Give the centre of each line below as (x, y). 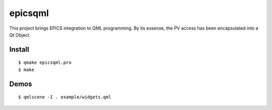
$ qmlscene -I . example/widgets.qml (65, 97)
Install (19, 49)
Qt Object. (20, 35)
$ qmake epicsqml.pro (45, 63)
